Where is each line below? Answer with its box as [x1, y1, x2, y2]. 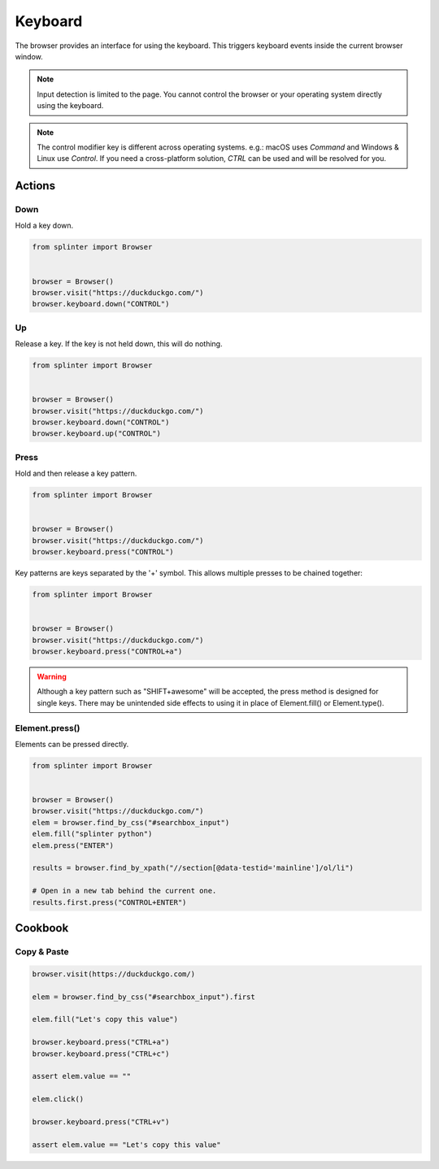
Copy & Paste [15, 945, 69, 957]
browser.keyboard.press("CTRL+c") [32, 1049, 170, 1058]
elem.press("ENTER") [32, 841, 114, 850]
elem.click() [32, 1094, 85, 1104]
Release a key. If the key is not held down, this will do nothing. [15, 339, 223, 349]
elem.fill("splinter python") [32, 829, 153, 839]
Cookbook [15, 921, 69, 935]
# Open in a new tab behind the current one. [32, 886, 217, 896]
